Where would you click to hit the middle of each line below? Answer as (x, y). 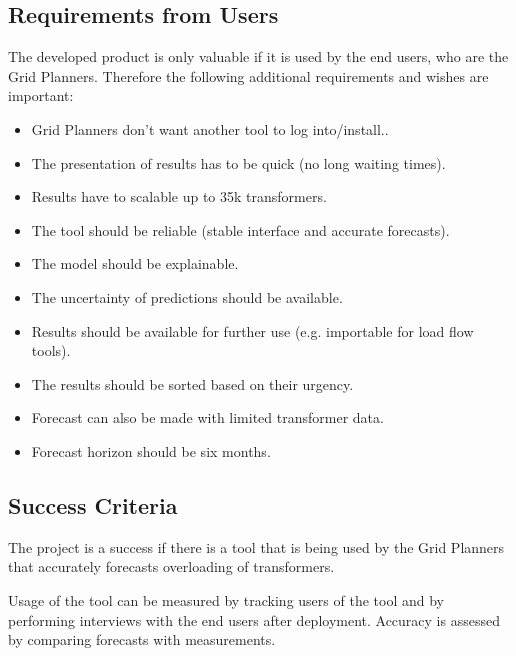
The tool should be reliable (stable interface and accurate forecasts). (240, 229)
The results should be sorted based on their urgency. (192, 383)
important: (41, 95)
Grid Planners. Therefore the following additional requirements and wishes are (248, 75)
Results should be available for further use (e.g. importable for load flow (252, 330)
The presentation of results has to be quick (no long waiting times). (238, 162)
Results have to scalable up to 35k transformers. (179, 196)
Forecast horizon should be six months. (151, 450)
